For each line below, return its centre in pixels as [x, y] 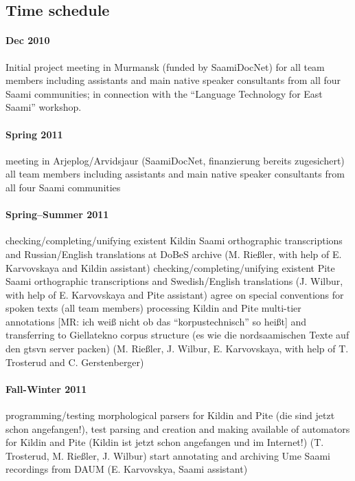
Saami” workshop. [44, 107]
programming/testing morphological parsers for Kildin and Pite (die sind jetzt [170, 415]
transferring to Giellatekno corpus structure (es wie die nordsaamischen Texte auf [177, 335]
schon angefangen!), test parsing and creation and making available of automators [178, 428]
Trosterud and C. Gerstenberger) [75, 362]
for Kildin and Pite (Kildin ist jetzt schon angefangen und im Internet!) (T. [165, 442]
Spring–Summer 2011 [57, 214]
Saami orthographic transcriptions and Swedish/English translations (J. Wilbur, [174, 281]
